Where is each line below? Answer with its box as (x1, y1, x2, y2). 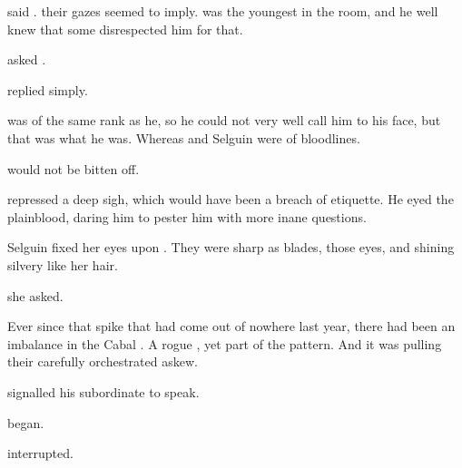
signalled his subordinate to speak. (7, 382, 200, 401)
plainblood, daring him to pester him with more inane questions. (7, 207, 367, 226)
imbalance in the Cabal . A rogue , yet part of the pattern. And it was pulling (7, 334, 442, 353)
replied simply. (7, 80, 88, 99)
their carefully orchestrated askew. (7, 352, 198, 371)
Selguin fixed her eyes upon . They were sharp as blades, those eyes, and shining (7, 238, 455, 257)
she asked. (7, 286, 64, 305)
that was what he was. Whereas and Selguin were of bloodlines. (7, 128, 360, 147)
